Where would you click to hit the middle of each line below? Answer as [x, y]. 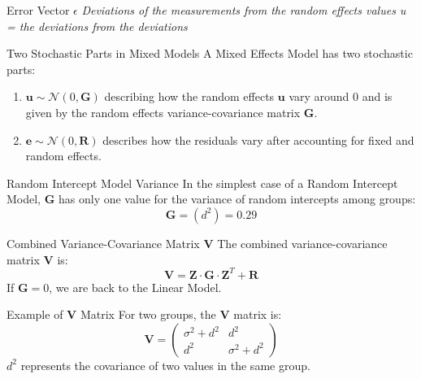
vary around [319, 96]
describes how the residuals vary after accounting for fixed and [258, 139]
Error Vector [38, 10]
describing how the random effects [189, 96]
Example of [35, 314]
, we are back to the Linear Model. [135, 287]
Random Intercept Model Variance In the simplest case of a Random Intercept [202, 183]
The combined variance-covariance [302, 243]
